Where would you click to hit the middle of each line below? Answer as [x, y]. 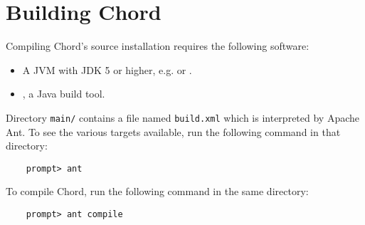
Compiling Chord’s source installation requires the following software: [158, 46]
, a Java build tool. [64, 94]
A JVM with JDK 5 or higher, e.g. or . [107, 69]
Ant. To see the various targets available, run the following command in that [173, 131]
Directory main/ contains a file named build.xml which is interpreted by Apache [183, 117]
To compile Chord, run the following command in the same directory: [157, 191]
